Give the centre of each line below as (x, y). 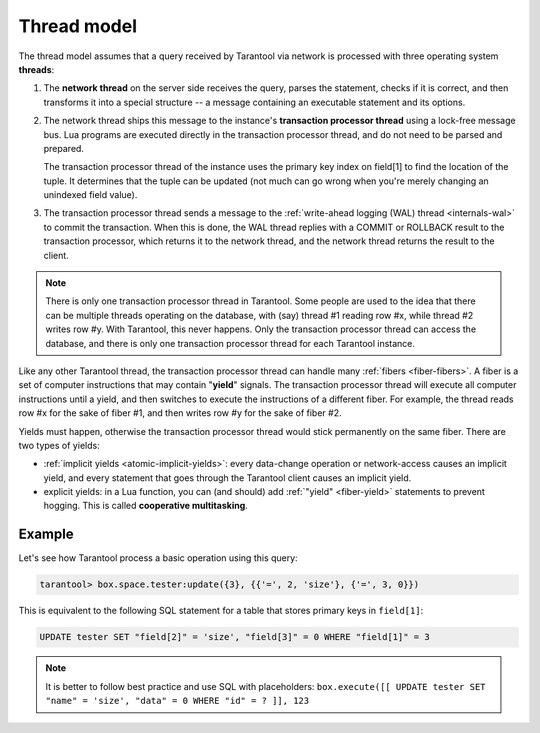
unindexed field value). (90, 195)
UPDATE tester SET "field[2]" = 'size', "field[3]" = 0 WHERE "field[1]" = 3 (234, 637)
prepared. (64, 148)
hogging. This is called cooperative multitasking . (146, 506)
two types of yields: (59, 445)
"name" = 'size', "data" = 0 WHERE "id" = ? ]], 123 (177, 701)
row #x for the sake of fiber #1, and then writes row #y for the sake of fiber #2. (180, 413)
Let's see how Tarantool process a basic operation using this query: (158, 558)
